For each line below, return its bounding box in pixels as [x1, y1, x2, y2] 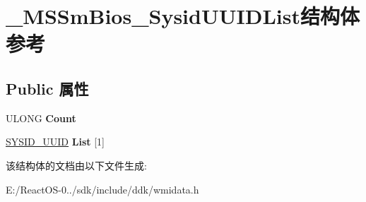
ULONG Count [6, 110, 76, 125]
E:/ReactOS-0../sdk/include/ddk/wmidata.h [6, 182, 199, 196]
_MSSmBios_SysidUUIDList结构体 [6, 1, 360, 30]
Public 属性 [6, 77, 89, 99]
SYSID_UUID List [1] [6, 134, 105, 149]
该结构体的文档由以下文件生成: [6, 158, 147, 172]
